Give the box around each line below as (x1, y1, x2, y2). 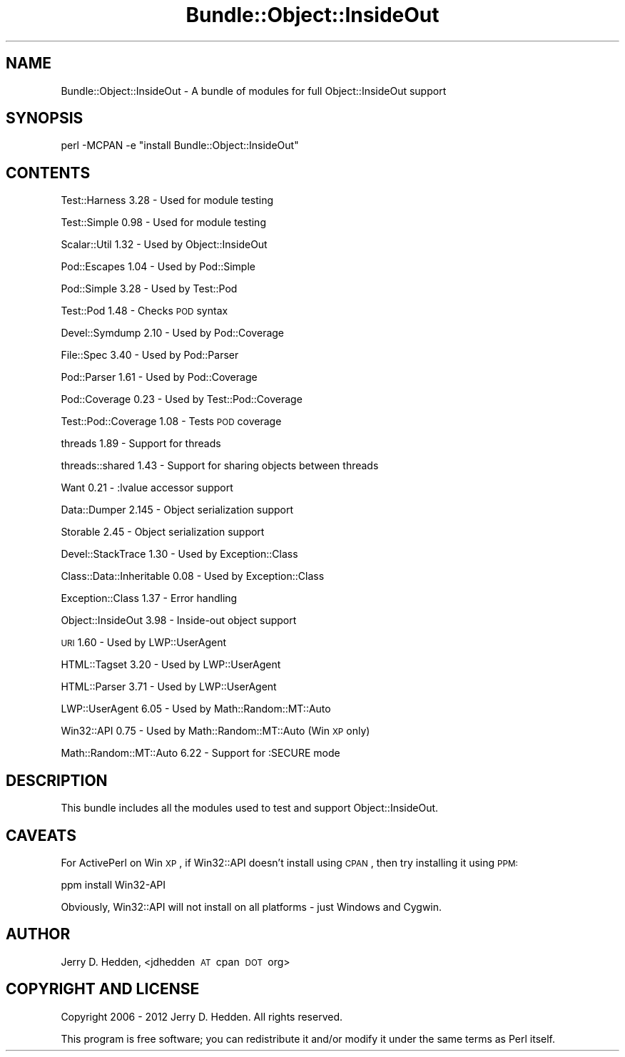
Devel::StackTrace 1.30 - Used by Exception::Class (61, 548, 298, 561)
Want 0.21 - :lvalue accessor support (61, 481, 233, 494)
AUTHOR (6, 925, 71, 944)
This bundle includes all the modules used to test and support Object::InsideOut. (61, 802, 439, 815)
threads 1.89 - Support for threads (61, 437, 221, 450)
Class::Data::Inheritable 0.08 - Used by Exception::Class (61, 570, 325, 583)
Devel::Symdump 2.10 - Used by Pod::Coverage (61, 327, 285, 339)
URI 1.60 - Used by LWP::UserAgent (61, 636, 227, 649)
